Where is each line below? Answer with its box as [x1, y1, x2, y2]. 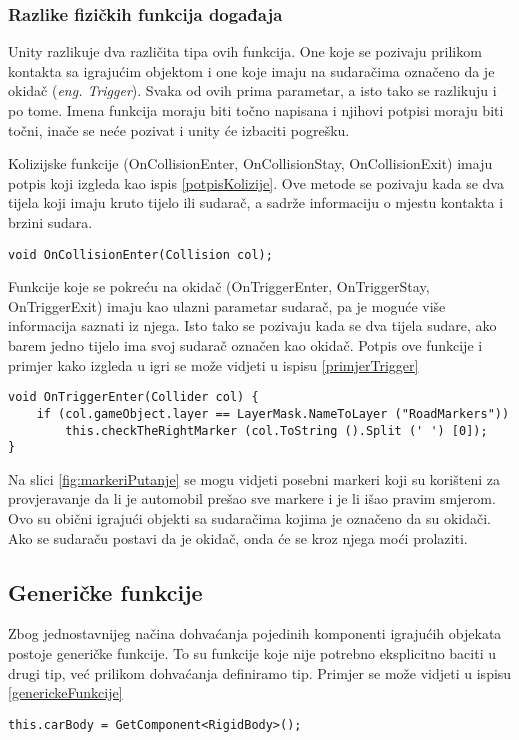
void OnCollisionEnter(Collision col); [8, 247, 273, 262]
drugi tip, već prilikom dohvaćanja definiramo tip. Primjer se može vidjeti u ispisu [8, 662, 512, 683]
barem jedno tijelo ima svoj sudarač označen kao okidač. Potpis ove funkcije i [8, 335, 483, 355]
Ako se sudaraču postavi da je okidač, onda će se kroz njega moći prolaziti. [8, 527, 468, 548]
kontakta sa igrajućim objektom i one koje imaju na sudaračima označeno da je [8, 60, 495, 81]
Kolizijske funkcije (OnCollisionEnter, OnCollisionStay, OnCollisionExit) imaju [8, 153, 493, 174]
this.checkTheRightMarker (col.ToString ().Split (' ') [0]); [65, 423, 488, 438]
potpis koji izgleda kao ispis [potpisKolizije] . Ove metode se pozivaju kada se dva [8, 172, 504, 193]
